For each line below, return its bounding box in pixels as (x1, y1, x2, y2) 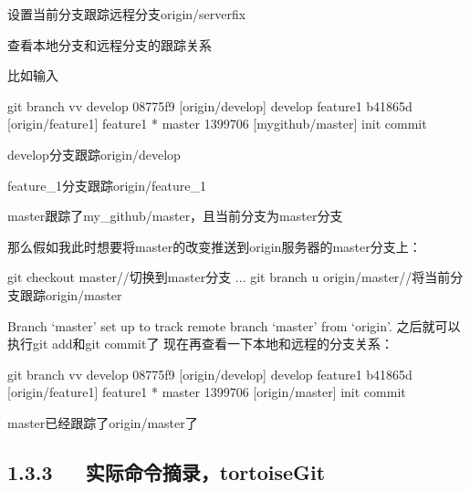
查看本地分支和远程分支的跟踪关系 (7, 35, 212, 54)
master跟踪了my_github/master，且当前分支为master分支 (7, 206, 343, 225)
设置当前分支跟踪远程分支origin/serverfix (7, 5, 246, 23)
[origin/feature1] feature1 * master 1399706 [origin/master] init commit (7, 382, 406, 402)
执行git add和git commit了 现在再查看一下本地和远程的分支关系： (7, 334, 394, 353)
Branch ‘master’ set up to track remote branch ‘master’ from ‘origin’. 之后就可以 (7, 316, 461, 335)
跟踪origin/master (19, 285, 122, 304)
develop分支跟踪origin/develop (7, 144, 181, 163)
